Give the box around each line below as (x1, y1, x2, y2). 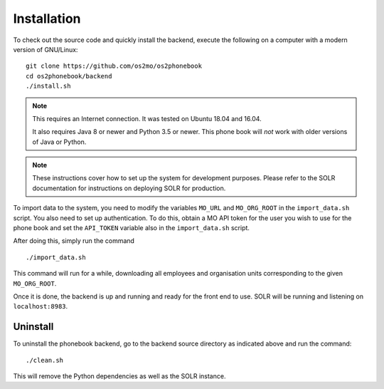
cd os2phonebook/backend (26, 72, 112, 80)
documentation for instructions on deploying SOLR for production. (32, 184, 226, 192)
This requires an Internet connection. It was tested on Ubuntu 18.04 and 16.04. (32, 114, 262, 123)
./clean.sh (26, 356, 64, 364)
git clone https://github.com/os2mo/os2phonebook (26, 62, 203, 71)
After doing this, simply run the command (13, 237, 135, 245)
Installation (13, 11, 81, 26)
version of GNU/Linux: (13, 45, 78, 53)
